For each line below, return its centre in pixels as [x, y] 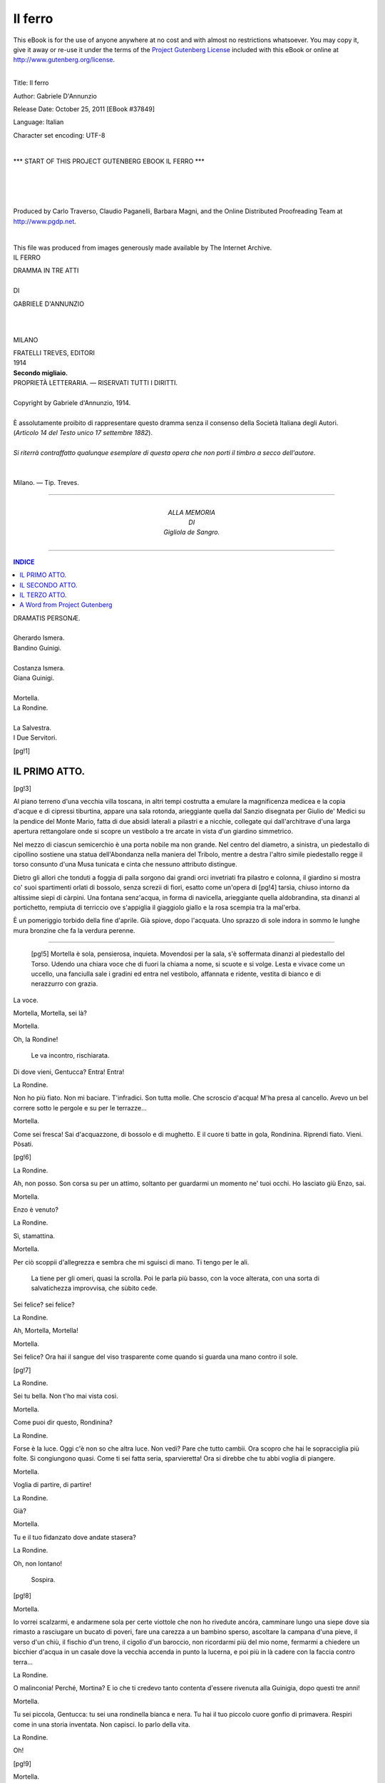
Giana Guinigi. [34, 678]
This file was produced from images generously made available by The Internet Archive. [143, 247]
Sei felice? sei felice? [44, 1304]
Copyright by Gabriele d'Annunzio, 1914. [72, 403]
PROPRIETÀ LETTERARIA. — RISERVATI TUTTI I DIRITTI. [96, 383]
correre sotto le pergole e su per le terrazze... [80, 1108]
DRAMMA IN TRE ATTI [46, 270]
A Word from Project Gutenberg [66, 605]
